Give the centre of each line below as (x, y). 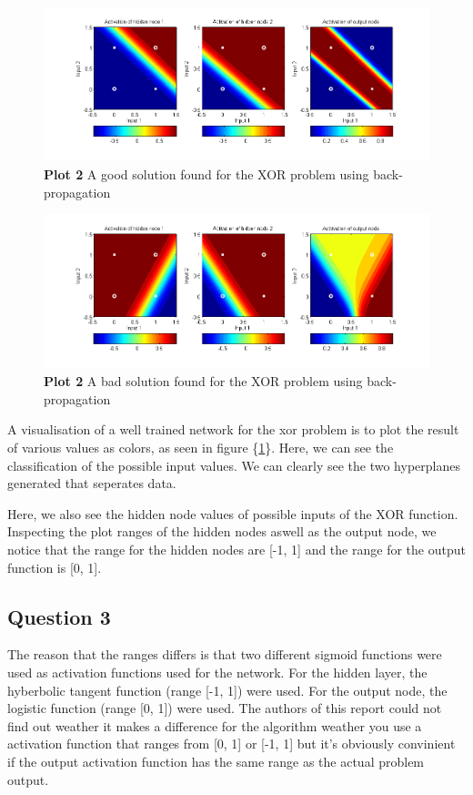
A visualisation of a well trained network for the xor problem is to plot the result (233, 429)
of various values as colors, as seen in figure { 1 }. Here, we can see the (201, 447)
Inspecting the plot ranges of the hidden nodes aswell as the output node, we (222, 531)
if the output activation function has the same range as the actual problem (216, 761)
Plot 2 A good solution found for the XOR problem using (206, 174)
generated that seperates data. (92, 483)
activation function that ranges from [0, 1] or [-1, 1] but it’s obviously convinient (231, 744)
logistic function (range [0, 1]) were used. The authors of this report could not (225, 708)
